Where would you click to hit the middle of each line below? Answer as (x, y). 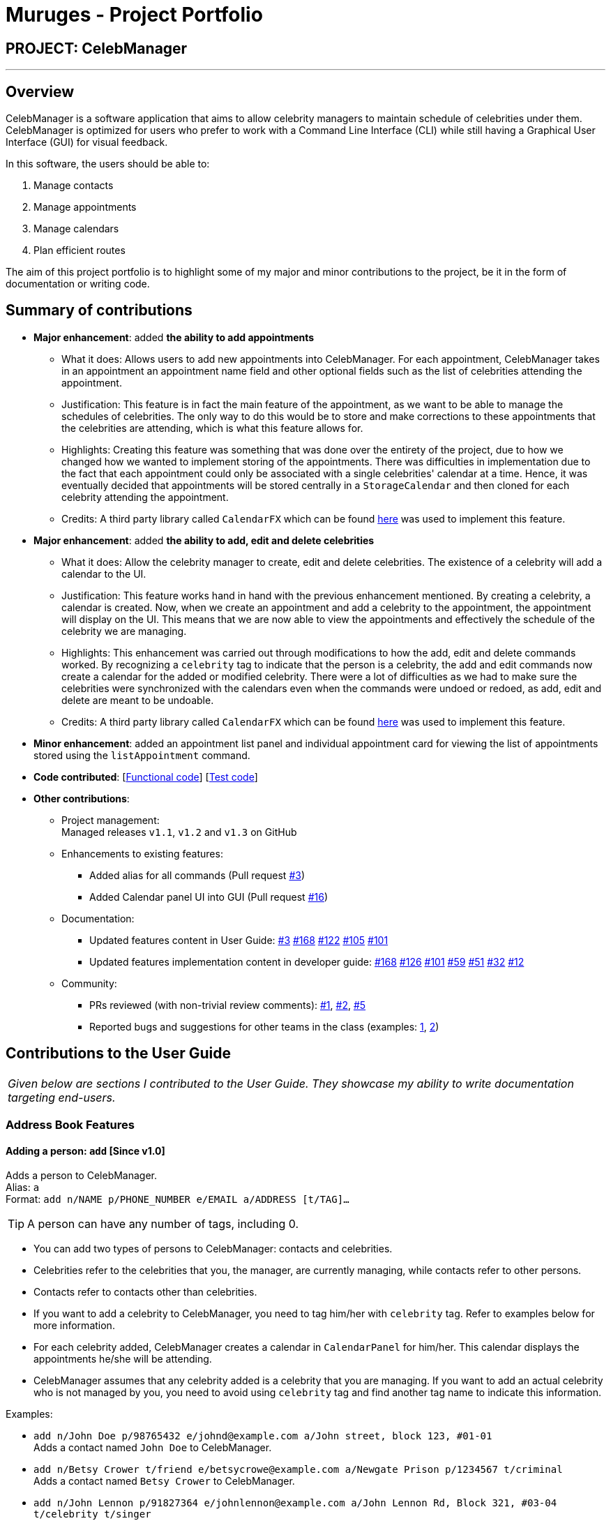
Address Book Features (70, 1125)
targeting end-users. (62, 1097)
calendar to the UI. (104, 574)
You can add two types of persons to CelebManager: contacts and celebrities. (213, 1249)
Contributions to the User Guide (118, 1054)
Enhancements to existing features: (142, 853)
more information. (74, 1326)
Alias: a (23, 1187)
